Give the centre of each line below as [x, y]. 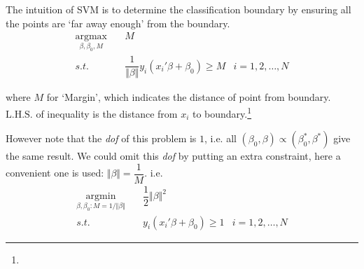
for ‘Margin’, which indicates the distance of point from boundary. [189, 97]
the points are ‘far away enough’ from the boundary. [118, 23]
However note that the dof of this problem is [101, 138]
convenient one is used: [55, 173]
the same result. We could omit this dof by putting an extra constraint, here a [173, 156]
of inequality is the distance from [107, 113]
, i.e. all [220, 138]
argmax [91, 37]
